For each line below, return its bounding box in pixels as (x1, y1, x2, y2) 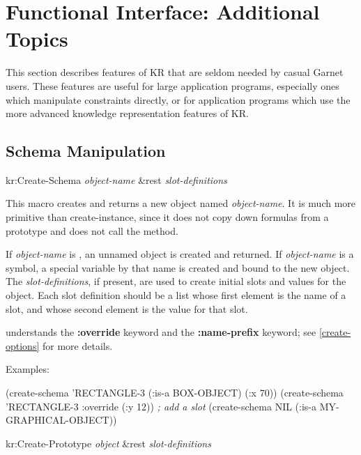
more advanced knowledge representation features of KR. (6, 106, 249, 121)
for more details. (42, 338, 113, 353)
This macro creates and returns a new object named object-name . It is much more (6, 196, 356, 210)
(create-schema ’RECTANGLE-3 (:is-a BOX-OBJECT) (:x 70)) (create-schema (6, 385, 344, 400)
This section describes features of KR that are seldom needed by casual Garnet (6, 65, 344, 79)
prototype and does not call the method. (6, 223, 178, 238)
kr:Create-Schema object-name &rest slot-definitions (6, 172, 227, 187)
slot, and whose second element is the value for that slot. (6, 301, 248, 316)
